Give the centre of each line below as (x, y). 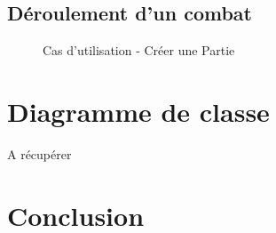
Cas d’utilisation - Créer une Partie (139, 50)
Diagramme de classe (138, 111)
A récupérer (39, 153)
